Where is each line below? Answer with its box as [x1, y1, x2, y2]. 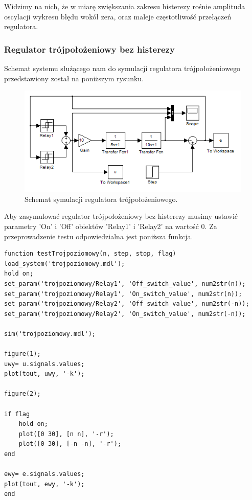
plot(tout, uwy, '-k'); [4, 370, 85, 378]
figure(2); [4, 390, 41, 398]
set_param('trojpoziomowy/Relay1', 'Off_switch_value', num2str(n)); [4, 280, 246, 287]
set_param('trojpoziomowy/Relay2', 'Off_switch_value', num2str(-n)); [4, 300, 249, 308]
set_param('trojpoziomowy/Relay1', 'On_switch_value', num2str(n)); [4, 290, 242, 298]
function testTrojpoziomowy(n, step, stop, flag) [4, 250, 176, 258]
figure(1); [4, 350, 41, 358]
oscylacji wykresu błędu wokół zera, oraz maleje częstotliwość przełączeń [4, 11, 232, 21]
